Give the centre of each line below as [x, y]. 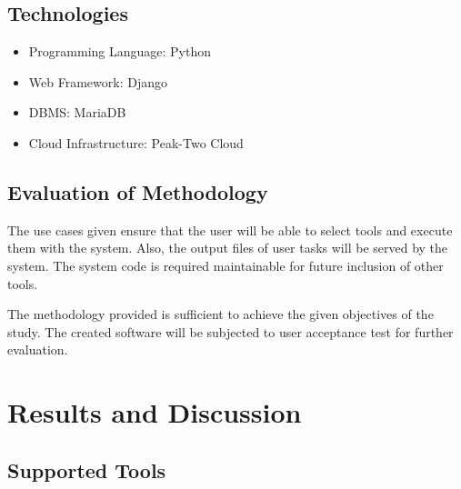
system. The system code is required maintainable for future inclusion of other [225, 265]
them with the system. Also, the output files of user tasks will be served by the [228, 248]
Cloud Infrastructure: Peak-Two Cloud [136, 142]
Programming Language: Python [120, 51]
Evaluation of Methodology [138, 191]
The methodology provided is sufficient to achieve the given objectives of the [220, 314]
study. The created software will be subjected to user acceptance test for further [230, 331]
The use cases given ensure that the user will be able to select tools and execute [230, 230]
